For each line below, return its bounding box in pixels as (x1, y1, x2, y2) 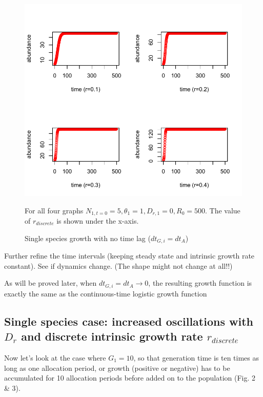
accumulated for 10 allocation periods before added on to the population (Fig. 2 (4, 372, 256, 383)
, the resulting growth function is (148, 277, 252, 288)
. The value (205, 205, 240, 215)
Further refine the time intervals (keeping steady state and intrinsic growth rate (4, 250, 255, 261)
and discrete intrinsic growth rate (21, 328, 203, 344)
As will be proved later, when (4, 277, 97, 288)
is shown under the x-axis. (56, 215, 139, 226)
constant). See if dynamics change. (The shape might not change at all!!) (4, 260, 233, 271)
